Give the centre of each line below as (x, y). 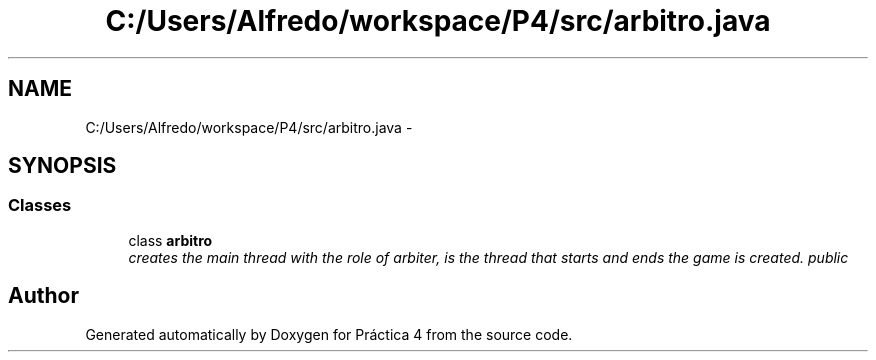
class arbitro (170, 240)
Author (43, 296)
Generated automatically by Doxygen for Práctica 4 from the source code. (329, 334)
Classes (40, 205)
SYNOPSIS (62, 166)
